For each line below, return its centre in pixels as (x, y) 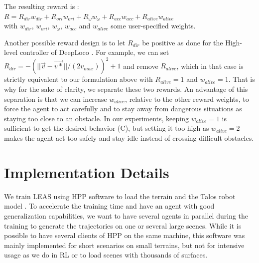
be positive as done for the (183, 42)
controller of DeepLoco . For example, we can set (94, 52)
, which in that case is (210, 66)
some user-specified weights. (153, 26)
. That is (242, 79)
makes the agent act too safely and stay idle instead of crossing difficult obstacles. (129, 138)
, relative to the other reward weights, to (187, 99)
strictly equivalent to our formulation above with (78, 79)
